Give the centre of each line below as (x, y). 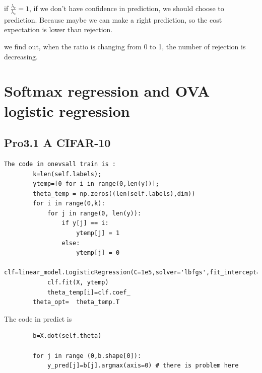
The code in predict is (38, 318)
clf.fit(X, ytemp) (78, 283)
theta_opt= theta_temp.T (76, 302)
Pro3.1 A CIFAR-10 (57, 143)
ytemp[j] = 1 (98, 233)
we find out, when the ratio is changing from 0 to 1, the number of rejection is (125, 46)
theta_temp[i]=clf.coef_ (89, 292)
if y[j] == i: (85, 223)
